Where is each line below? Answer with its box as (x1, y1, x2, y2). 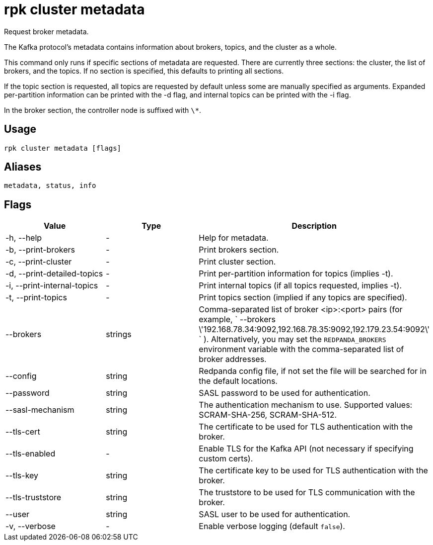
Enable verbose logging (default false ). (199, 521, 345, 532)
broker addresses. (199, 354, 267, 364)
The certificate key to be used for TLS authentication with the (199, 465, 428, 476)
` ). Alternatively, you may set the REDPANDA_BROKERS (199, 334, 386, 345)
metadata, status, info (4, 182, 96, 190)
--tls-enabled (5, 449, 56, 459)
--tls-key (5, 470, 39, 481)
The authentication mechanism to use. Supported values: (199, 400, 413, 410)
